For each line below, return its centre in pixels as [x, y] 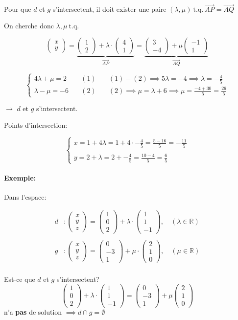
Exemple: [20, 178]
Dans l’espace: [25, 196]
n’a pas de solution [33, 312]
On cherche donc [29, 25]
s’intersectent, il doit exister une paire [109, 9]
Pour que [18, 9]
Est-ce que [20, 279]
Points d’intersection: [36, 125]
